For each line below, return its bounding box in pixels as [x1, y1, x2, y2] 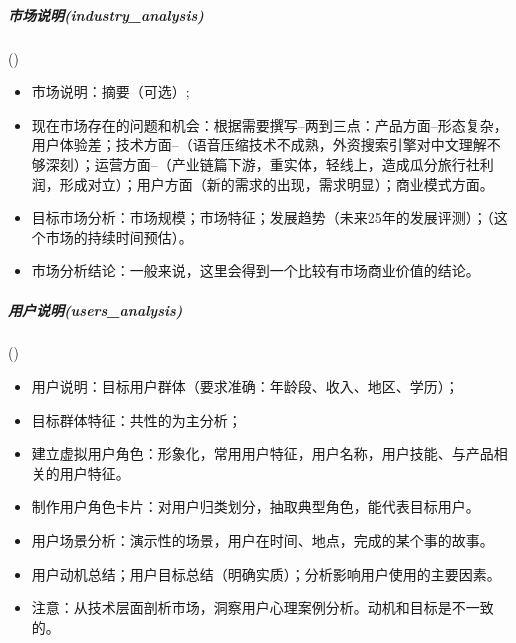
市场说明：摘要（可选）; [31, 81, 190, 102]
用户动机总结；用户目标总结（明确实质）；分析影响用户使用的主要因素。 [31, 563, 501, 584]
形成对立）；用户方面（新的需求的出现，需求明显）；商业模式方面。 [59, 173, 494, 194]
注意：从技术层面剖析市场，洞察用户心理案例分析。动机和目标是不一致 [31, 597, 494, 618]
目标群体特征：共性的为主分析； [31, 409, 242, 430]
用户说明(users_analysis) [8, 299, 183, 320]
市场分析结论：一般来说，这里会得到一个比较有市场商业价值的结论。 [31, 260, 480, 281]
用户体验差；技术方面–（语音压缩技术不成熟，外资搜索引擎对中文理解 [31, 134, 487, 155]
